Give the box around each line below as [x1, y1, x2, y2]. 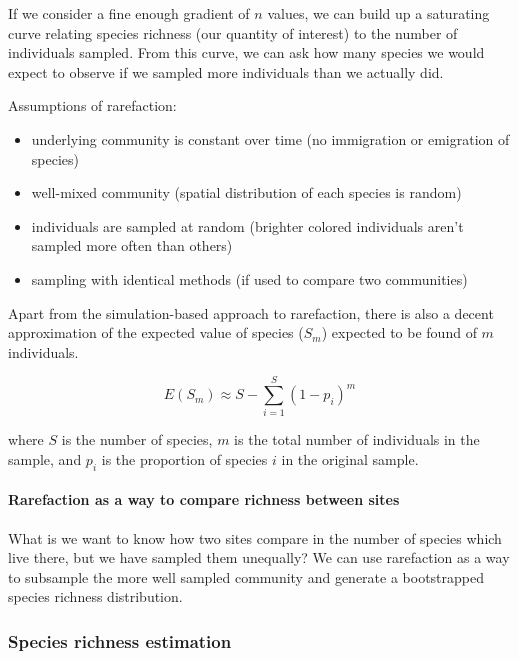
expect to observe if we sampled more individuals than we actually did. [8, 61, 444, 82]
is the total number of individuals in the [234, 429, 480, 450]
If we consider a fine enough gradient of [8, 3, 250, 23]
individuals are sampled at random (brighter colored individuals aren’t [31, 215, 464, 236]
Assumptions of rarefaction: [8, 95, 177, 116]
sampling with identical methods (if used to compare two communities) [31, 268, 468, 289]
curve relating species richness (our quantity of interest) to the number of [8, 22, 458, 43]
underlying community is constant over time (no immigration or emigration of [31, 128, 510, 149]
